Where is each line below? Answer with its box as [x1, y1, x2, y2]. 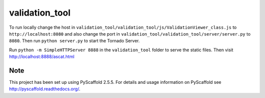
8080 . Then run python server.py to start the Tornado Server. [9, 38, 140, 44]
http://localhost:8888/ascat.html [9, 54, 75, 59]
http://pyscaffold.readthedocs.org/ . [9, 86, 80, 92]
